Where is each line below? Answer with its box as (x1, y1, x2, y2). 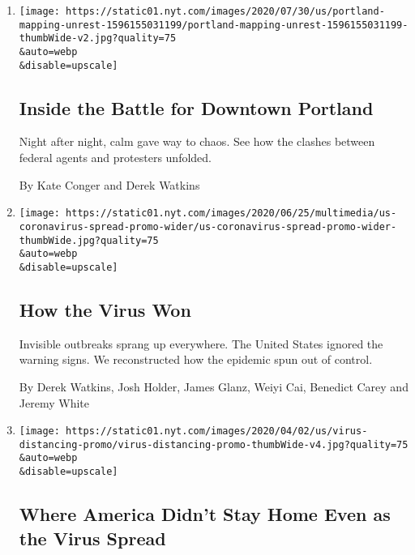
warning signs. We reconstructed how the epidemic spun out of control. (19, 351, 373, 368)
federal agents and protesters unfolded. (19, 149, 212, 166)
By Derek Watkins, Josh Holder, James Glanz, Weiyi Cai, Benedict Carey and (19, 378, 409, 395)
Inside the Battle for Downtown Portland (19, 95, 374, 120)
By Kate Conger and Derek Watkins (19, 176, 200, 193)
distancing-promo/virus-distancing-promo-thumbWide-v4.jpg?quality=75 (19, 438, 409, 450)
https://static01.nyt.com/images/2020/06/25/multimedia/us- (66, 207, 397, 220)
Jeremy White (19, 394, 89, 411)
